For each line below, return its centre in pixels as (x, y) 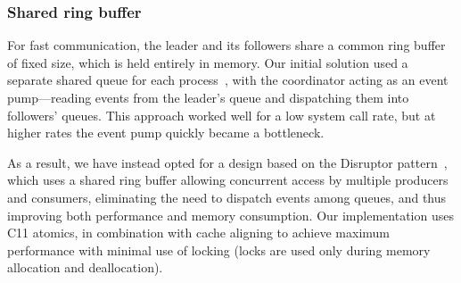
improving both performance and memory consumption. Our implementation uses (230, 215)
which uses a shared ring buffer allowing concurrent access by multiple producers (228, 180)
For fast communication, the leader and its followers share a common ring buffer (226, 45)
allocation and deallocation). (85, 267)
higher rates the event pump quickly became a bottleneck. (166, 133)
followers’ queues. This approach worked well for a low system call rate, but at (222, 115)
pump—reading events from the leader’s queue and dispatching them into (208, 97)
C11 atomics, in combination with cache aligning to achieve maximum (198, 233)
